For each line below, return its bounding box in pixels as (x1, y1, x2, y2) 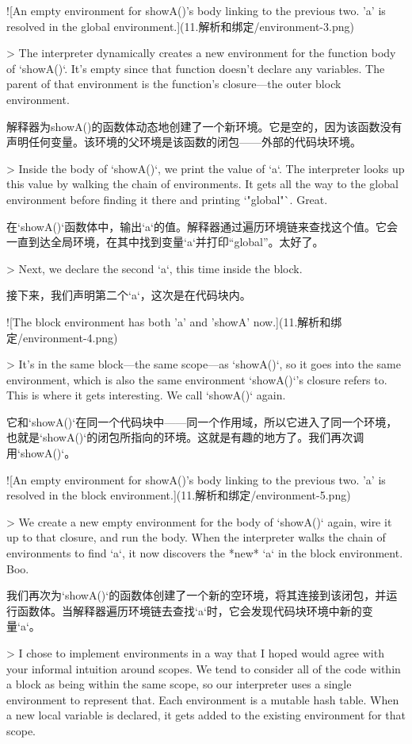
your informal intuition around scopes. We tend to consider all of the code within (6, 660, 401, 677)
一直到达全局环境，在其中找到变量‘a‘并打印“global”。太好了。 (6, 233, 324, 250)
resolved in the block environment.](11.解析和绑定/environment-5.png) (6, 487, 351, 503)
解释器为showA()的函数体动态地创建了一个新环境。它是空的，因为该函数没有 (6, 118, 402, 134)
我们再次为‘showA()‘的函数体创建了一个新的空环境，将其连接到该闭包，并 (6, 587, 387, 603)
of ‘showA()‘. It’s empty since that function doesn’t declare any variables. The (6, 60, 385, 76)
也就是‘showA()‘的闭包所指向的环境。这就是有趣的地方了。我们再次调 (6, 429, 364, 445)
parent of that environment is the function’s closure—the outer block (6, 75, 341, 92)
